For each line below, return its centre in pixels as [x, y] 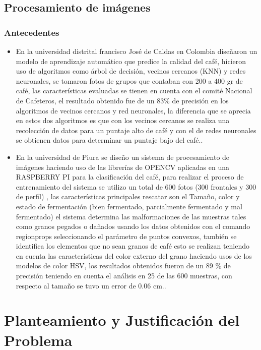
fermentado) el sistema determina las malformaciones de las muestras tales [131, 216]
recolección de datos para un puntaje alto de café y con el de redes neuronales [136, 130]
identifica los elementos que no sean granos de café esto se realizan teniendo [133, 246]
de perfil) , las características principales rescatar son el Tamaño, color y [128, 196]
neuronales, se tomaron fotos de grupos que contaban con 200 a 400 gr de [129, 80]
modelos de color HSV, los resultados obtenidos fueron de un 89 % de [123, 266]
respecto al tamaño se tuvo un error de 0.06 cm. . [91, 285]
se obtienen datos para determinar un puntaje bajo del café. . [109, 140]
